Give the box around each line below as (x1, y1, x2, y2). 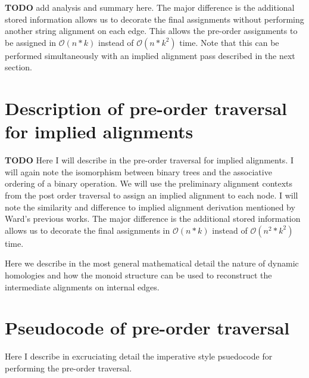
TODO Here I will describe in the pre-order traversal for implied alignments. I (5, 154, 294, 166)
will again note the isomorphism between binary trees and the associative (5, 165, 272, 178)
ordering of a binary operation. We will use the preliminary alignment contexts (5, 177, 293, 190)
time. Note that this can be (179, 36, 279, 48)
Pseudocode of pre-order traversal (5, 315, 290, 340)
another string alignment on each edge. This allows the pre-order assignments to (5, 24, 298, 37)
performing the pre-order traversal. (5, 361, 132, 374)
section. (5, 61, 32, 73)
